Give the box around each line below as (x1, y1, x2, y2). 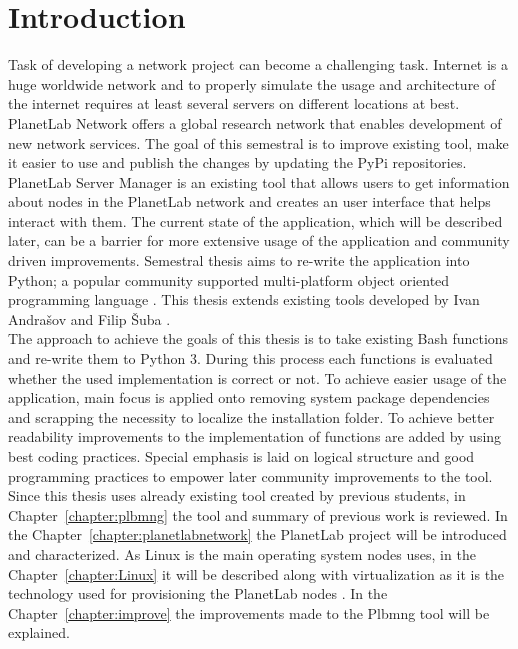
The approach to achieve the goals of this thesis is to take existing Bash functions (8, 328, 509, 349)
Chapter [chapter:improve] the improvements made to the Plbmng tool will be (8, 602, 490, 623)
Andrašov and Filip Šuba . (8, 308, 171, 329)
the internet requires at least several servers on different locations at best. (8, 93, 460, 114)
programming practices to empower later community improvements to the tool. (8, 465, 493, 486)
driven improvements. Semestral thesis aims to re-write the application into (8, 250, 470, 271)
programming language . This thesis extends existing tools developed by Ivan (8, 289, 480, 310)
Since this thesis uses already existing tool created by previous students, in (8, 485, 466, 506)
